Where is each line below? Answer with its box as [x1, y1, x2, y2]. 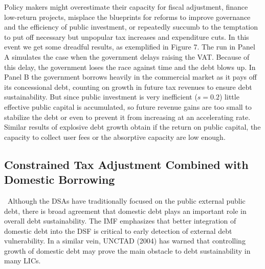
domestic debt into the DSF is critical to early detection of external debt [4, 225, 232, 236]
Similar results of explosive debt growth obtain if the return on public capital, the [4, 121, 261, 132]
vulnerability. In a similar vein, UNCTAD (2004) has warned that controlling [4, 235, 246, 246]
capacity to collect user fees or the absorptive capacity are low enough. [4, 131, 226, 142]
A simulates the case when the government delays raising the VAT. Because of [4, 51, 250, 62]
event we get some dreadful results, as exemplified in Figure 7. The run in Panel [4, 41, 255, 52]
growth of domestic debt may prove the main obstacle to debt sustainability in [4, 245, 251, 256]
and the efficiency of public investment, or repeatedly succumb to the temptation [4, 21, 258, 32]
